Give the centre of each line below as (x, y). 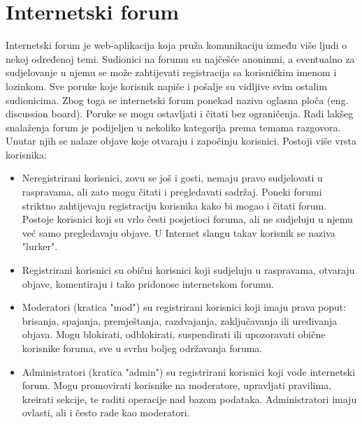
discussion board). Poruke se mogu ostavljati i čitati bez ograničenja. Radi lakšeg (180, 114)
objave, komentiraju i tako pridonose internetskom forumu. (148, 283)
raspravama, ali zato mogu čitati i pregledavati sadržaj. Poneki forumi (172, 192)
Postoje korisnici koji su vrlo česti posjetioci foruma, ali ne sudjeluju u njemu (187, 219)
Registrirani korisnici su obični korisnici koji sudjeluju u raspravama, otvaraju (188, 270)
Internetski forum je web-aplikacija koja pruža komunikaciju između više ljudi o (176, 45)
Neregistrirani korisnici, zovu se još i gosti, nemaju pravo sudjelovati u (172, 178)
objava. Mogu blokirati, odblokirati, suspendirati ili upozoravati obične (174, 334)
